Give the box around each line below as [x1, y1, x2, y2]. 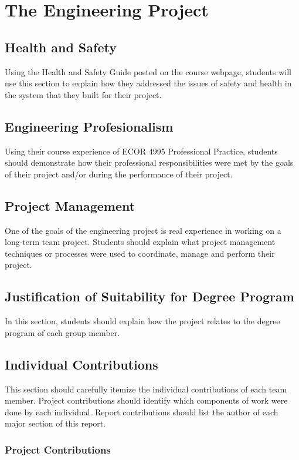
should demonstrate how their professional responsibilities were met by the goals [5, 156, 294, 169]
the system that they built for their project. [5, 88, 162, 100]
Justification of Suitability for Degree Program [5, 287, 294, 305]
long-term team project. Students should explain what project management [5, 236, 276, 248]
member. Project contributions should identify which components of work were [5, 394, 288, 407]
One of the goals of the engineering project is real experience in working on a [5, 224, 281, 236]
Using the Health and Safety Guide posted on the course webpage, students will [5, 65, 291, 78]
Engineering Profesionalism [5, 117, 174, 135]
